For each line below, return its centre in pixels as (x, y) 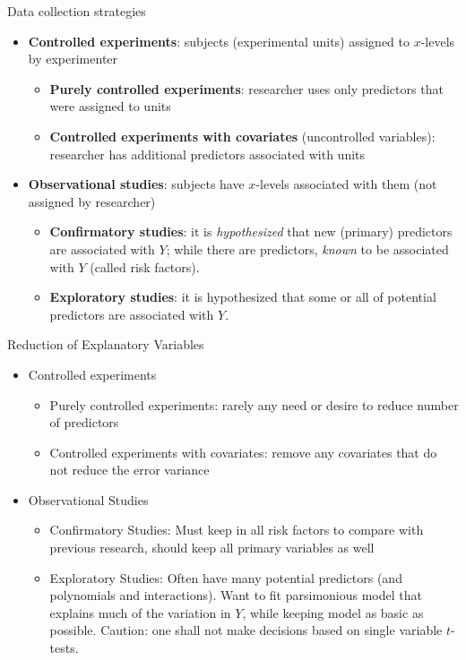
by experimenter (73, 59)
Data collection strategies (77, 11)
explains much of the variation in (140, 612)
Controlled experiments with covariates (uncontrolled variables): (242, 136)
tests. (64, 648)
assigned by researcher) (92, 201)
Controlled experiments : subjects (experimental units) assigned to (219, 41)
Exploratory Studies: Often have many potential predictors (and (226, 577)
